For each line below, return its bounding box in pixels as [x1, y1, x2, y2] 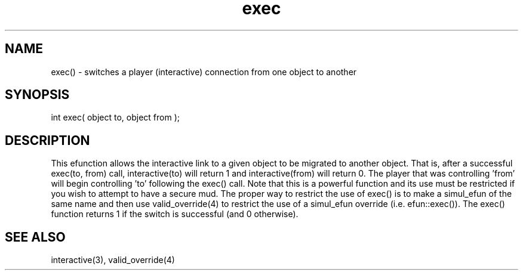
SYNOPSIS [5, 87, 70, 103]
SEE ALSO [5, 229, 66, 245]
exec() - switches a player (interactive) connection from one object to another [51, 66, 357, 77]
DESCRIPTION [5, 132, 90, 148]
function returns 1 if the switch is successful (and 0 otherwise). [51, 209, 299, 220]
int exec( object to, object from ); [51, 112, 180, 123]
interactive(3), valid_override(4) [51, 255, 175, 265]
